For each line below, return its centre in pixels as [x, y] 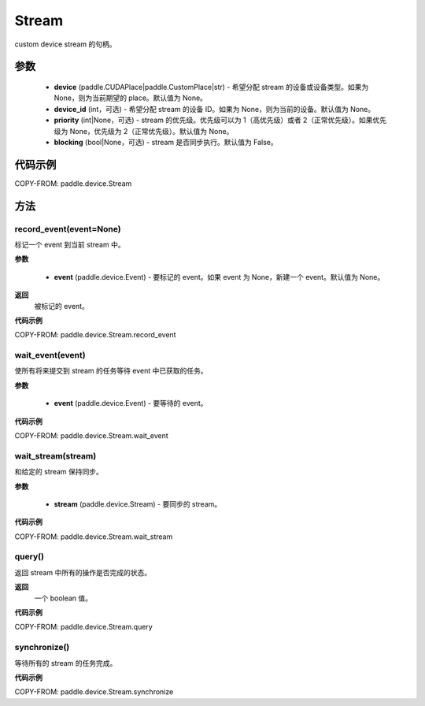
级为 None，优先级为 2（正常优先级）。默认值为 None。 [144, 131]
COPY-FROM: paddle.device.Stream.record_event [95, 335]
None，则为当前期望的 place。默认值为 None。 [131, 98]
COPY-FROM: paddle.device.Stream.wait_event [91, 436]
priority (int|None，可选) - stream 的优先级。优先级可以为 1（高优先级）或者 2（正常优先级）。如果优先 [220, 120]
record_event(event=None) [68, 229]
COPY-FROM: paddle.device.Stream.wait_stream [94, 537]
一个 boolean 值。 [63, 598]
